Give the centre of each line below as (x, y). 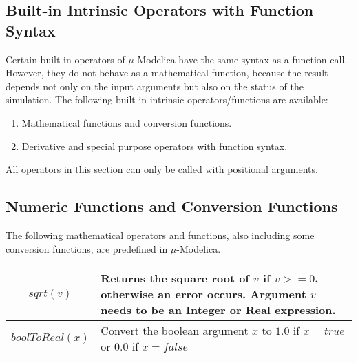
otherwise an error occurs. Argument (203, 294)
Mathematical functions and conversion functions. (127, 122)
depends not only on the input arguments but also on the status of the (155, 86)
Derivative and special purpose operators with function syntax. (155, 146)
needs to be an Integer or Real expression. (218, 310)
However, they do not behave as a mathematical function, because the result (167, 73)
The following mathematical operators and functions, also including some (160, 235)
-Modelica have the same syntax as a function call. (241, 59)
